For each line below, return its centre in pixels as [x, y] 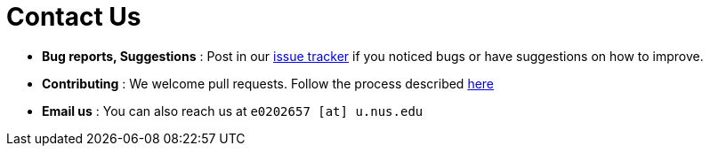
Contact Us [74, 17]
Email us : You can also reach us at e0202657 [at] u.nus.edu [233, 111]
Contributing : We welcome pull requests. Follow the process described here [268, 83]
